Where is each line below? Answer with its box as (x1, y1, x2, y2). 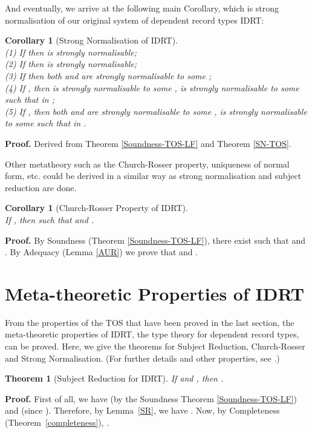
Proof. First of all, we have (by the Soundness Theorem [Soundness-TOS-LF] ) (5, 392, 297, 405)
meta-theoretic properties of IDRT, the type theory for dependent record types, (5, 328, 299, 340)
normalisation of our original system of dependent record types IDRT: (5, 13, 264, 26)
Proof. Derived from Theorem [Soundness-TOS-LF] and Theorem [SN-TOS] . (5, 137, 291, 149)
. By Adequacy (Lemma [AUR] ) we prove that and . (5, 246, 198, 258)
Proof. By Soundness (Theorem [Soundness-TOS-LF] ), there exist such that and (5, 233, 305, 246)
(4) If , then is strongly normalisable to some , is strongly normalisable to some (5, 81, 299, 94)
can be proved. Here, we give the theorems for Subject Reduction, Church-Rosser (5, 340, 305, 352)
